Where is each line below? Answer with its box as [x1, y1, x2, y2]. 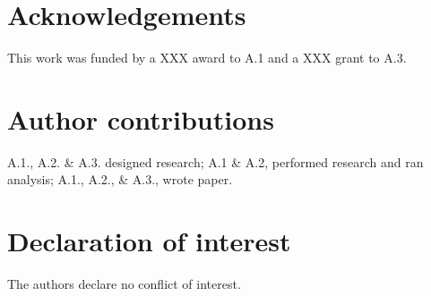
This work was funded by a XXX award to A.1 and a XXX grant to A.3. [7, 48, 407, 67]
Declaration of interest [7, 223, 291, 259]
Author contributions [7, 100, 274, 137]
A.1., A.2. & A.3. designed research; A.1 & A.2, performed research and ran [7, 152, 424, 171]
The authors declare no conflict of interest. [7, 275, 241, 293]
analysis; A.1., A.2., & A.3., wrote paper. [7, 170, 233, 189]
